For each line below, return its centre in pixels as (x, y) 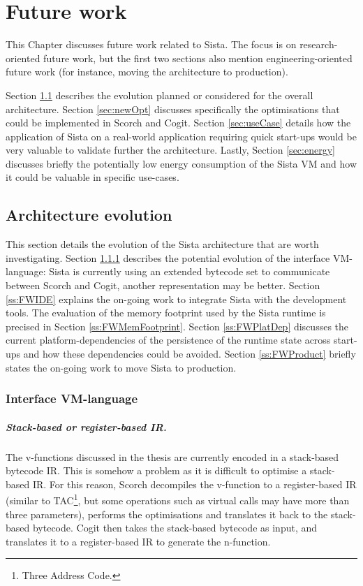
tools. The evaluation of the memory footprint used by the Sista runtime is (166, 313)
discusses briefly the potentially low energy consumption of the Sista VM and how (181, 163)
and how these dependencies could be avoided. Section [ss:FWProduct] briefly (190, 354)
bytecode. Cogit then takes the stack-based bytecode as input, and (175, 528)
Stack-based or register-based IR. (86, 426)
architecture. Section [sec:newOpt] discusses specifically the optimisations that (173, 109)
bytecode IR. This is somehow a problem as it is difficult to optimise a (156, 470)
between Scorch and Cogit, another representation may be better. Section (163, 285)
